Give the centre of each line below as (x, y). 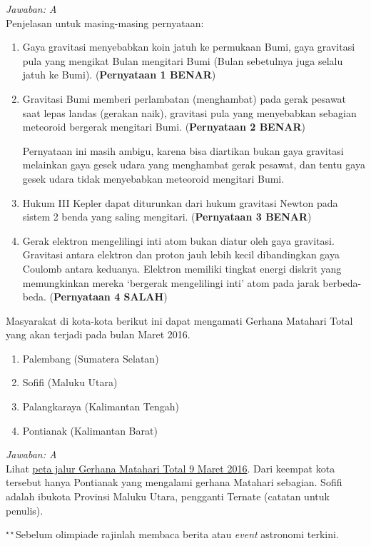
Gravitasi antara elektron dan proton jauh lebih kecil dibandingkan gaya (181, 254)
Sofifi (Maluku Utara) (70, 382)
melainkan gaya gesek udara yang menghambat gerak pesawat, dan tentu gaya (194, 165)
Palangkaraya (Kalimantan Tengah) (101, 406)
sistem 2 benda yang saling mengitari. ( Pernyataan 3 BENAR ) (167, 217)
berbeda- (342, 282)
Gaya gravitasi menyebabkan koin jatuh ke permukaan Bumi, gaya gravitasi (189, 47)
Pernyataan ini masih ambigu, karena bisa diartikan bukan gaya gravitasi (183, 150)
